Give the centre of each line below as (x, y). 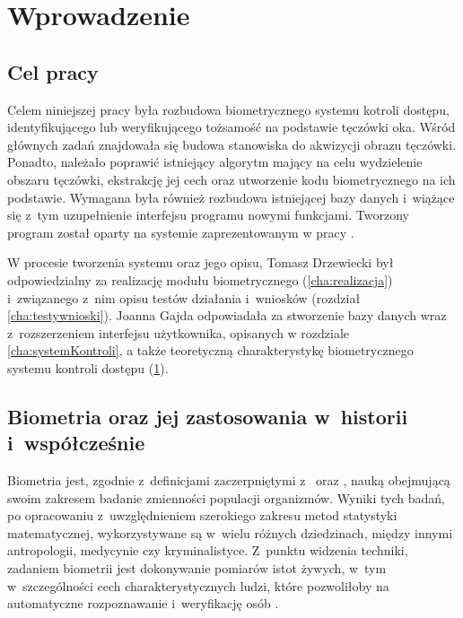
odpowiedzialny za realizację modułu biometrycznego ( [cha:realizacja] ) (200, 279)
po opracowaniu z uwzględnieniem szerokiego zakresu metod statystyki (202, 515)
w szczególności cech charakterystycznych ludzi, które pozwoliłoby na (198, 585)
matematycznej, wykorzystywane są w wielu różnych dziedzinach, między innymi (230, 532)
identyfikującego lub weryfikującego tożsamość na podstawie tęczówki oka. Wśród (231, 127)
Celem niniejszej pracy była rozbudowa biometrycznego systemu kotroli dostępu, (228, 109)
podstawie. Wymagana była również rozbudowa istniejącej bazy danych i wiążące (231, 197)
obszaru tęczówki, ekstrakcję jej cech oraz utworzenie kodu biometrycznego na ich (231, 179)
